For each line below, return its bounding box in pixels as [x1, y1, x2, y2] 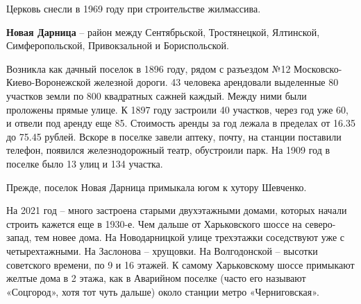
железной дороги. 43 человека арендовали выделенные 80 [94, 75, 339, 89]
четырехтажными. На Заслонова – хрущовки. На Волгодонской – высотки [6, 243, 318, 258]
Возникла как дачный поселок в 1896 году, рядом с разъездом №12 [6, 61, 291, 75]
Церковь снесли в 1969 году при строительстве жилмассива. [6, 1, 261, 15]
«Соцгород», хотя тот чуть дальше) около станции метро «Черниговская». [6, 284, 319, 298]
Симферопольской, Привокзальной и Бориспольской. [6, 38, 229, 53]
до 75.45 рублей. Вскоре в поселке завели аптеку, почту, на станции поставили [6, 129, 342, 143]
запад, [6, 230, 32, 244]
